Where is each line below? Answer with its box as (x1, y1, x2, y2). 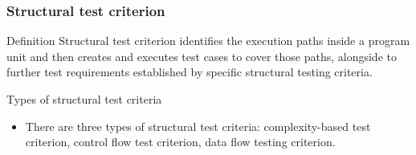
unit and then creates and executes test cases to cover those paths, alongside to (6, 47, 397, 64)
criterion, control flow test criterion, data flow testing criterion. (25, 133, 336, 150)
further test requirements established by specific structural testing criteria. (6, 63, 373, 80)
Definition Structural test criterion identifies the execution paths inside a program (6, 32, 410, 49)
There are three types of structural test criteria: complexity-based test (25, 117, 371, 134)
